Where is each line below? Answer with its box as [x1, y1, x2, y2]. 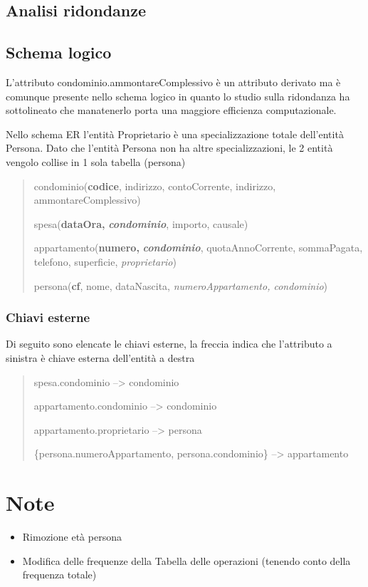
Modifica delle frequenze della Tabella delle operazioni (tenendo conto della [22, 553, 351, 568]
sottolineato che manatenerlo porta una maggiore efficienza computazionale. [6, 103, 337, 118]
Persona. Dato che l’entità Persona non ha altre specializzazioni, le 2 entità [6, 140, 333, 155]
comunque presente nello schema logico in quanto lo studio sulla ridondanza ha [6, 88, 350, 103]
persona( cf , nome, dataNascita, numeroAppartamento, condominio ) [33, 278, 328, 293]
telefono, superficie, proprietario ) [33, 254, 177, 269]
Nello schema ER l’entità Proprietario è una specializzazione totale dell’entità [6, 126, 344, 141]
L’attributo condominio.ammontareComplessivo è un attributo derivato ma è [6, 74, 341, 89]
